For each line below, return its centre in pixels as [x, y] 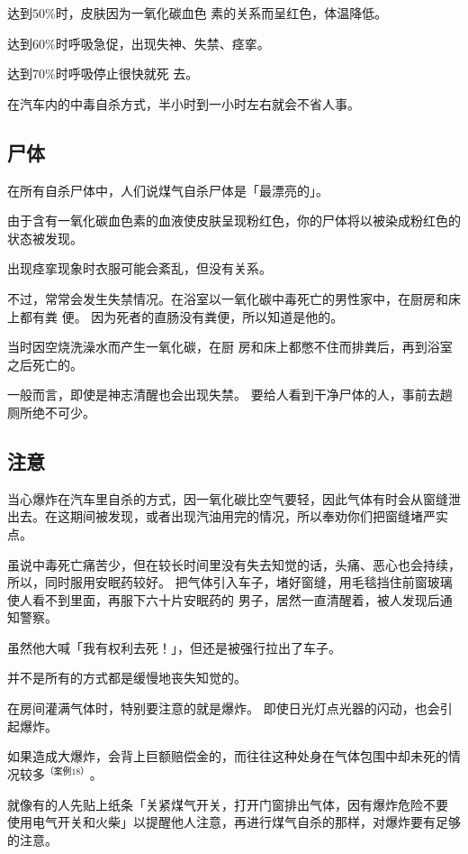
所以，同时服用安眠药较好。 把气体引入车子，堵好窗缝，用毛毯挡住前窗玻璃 [230, 582]
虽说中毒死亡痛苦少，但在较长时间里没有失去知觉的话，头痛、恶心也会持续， [234, 564]
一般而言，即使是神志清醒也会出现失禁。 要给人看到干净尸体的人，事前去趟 [230, 395]
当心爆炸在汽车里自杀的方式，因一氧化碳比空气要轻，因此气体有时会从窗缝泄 [234, 498]
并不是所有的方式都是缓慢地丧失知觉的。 [127, 678]
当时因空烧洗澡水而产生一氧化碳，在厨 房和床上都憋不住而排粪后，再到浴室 [230, 347]
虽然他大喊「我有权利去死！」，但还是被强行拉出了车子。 [174, 647]
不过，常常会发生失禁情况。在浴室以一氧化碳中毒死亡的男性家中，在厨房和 [228, 298]
